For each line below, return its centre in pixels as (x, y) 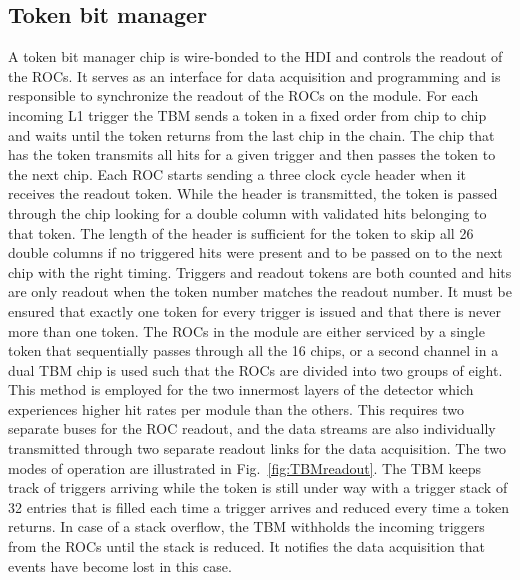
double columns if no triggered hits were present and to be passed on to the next (255, 252)
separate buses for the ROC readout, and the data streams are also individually (252, 428)
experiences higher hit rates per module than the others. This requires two (236, 408)
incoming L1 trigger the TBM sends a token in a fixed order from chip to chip (247, 114)
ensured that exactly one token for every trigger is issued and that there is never (254, 310)
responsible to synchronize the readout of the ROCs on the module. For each (243, 95)
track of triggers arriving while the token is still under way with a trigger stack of (258, 487)
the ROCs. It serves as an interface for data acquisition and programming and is (254, 75)
